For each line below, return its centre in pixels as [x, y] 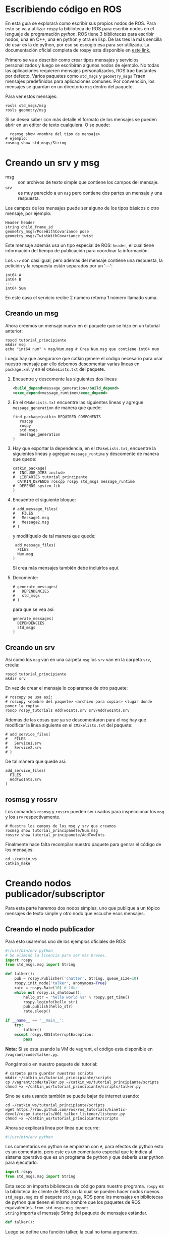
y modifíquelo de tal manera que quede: [54, 536]
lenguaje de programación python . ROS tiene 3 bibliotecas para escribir [80, 34]
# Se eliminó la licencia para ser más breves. [56, 955]
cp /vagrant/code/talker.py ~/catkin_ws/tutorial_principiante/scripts [82, 1082]
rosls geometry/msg [26, 110]
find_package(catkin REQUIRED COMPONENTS [57, 417]
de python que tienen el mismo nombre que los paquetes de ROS [73, 1202]
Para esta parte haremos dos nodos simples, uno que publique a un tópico [83, 908]
